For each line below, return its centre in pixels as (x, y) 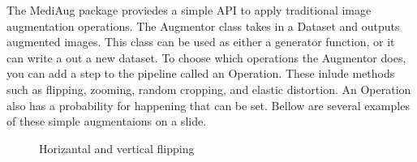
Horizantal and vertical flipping (117, 148)
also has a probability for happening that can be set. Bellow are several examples (208, 105)
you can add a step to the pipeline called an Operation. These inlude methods (201, 73)
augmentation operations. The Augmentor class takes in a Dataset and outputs (203, 26)
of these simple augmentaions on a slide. (107, 121)
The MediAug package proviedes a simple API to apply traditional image (189, 10)
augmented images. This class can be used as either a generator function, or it (201, 42)
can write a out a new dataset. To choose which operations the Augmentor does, (206, 57)
